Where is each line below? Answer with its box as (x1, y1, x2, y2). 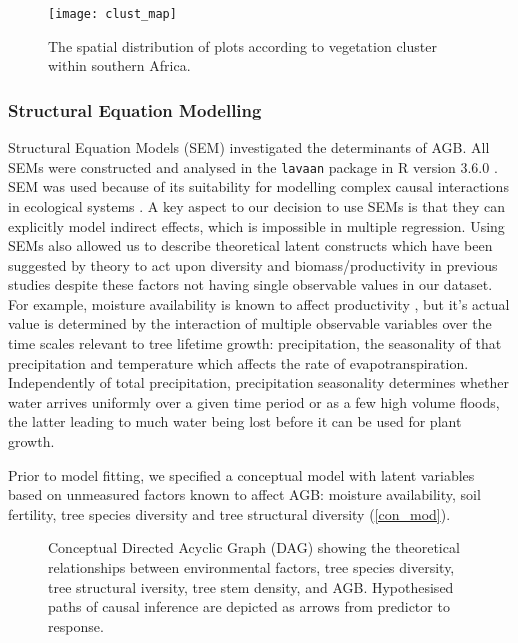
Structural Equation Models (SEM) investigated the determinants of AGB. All (8, 137, 490, 158)
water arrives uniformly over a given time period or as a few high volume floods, (8, 391, 500, 412)
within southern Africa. (48, 55, 191, 76)
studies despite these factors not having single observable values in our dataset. (8, 274, 493, 295)
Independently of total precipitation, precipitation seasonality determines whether (8, 372, 509, 393)
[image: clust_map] (48, 7, 177, 21)
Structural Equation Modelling (8, 97, 262, 122)
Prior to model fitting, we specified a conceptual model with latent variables (8, 464, 475, 485)
